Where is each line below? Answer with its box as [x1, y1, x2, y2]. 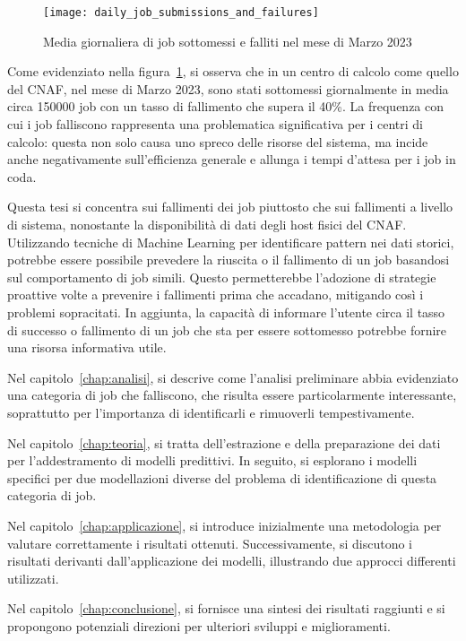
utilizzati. [7, 568, 59, 587]
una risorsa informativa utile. [7, 338, 167, 357]
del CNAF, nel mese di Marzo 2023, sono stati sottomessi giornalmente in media [7, 79, 449, 98]
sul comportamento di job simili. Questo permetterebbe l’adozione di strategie [7, 267, 436, 286]
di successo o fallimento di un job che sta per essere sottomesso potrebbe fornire [7, 320, 447, 339]
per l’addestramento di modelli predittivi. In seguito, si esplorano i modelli [7, 451, 418, 470]
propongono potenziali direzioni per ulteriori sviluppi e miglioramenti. [7, 616, 391, 635]
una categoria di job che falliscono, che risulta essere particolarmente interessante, [7, 385, 457, 404]
